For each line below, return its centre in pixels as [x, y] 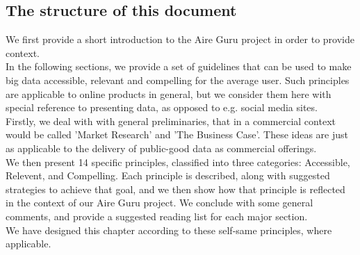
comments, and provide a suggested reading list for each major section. [157, 216]
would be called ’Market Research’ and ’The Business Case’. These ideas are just [177, 134]
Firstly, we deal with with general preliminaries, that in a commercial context [171, 121]
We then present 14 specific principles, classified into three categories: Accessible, [178, 162]
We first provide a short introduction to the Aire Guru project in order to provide [180, 39]
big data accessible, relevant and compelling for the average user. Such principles [178, 80]
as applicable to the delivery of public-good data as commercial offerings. [161, 148]
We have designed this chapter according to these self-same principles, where [169, 230]
